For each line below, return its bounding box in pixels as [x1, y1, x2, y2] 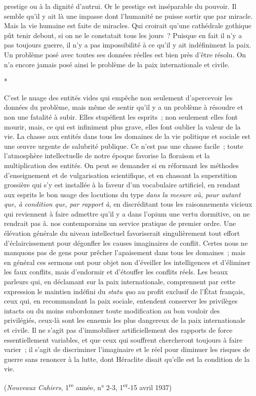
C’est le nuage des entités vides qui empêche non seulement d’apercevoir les [4, 92, 233, 102]
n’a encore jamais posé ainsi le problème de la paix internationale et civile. [4, 59, 230, 69]
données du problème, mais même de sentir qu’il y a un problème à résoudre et [4, 102, 243, 112]
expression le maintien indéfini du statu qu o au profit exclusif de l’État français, [4, 286, 245, 296]
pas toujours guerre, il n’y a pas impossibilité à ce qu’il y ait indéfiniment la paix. [4, 40, 252, 50]
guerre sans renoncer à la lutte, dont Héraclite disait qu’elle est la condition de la [4, 353, 250, 364]
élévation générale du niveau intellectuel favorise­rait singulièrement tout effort [4, 228, 240, 238]
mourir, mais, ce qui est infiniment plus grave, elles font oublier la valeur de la [4, 121, 241, 132]
